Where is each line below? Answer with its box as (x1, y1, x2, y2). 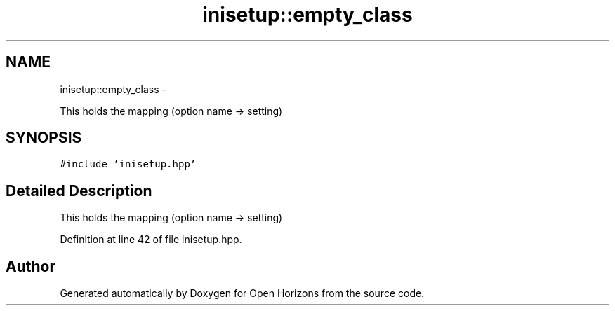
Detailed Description (6, 181, 152, 200)
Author (6, 257, 55, 275)
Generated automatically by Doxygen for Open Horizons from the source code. (60, 287, 425, 300)
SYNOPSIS (6, 129, 82, 147)
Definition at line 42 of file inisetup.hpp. (60, 233, 242, 246)
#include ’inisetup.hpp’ (60, 158, 197, 170)
